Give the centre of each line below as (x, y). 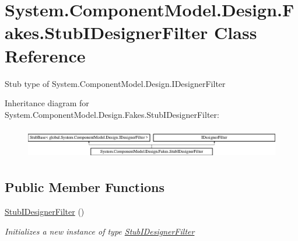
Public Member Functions (85, 187)
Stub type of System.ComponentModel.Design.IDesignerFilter (115, 83)
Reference (45, 55)
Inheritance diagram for (47, 103)
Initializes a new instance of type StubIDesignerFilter (100, 231)
